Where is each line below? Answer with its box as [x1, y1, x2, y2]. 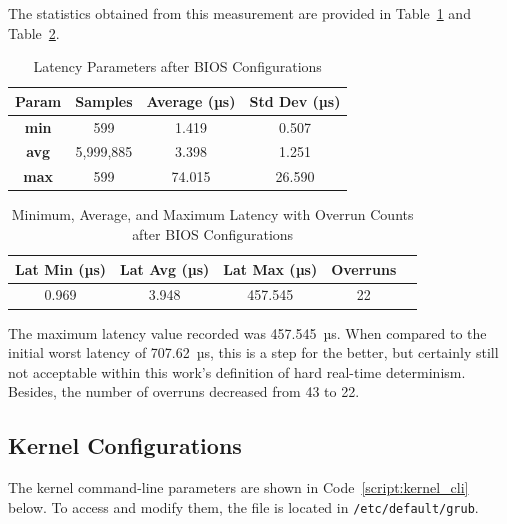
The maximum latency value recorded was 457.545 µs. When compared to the [8, 322, 487, 343]
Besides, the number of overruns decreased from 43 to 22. [8, 381, 360, 402]
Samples [75, 90, 133, 111]
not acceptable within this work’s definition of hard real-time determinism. [8, 361, 466, 382]
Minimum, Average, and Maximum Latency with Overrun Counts [11, 204, 414, 225]
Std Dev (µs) [249, 90, 341, 111]
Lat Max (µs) [223, 258, 318, 279]
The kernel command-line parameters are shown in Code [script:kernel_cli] [8, 477, 469, 498]
